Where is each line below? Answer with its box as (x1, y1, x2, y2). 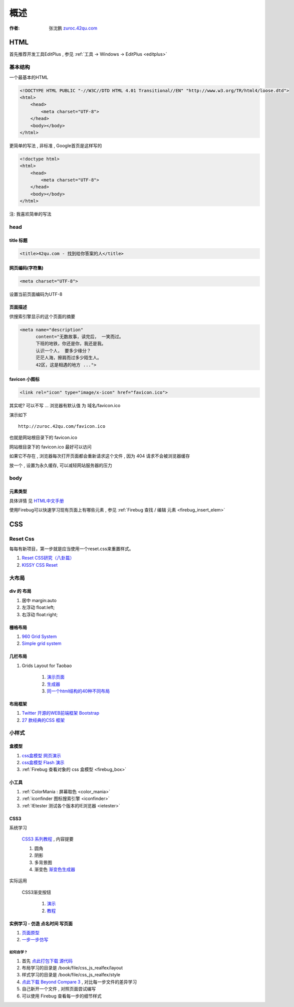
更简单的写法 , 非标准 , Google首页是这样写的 (9, 142, 102, 148)
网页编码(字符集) (9, 265, 44, 271)
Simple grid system (22, 640, 62, 646)
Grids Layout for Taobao (22, 662, 72, 668)
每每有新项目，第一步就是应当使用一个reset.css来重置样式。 (9, 546, 134, 552)
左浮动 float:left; (22, 604, 55, 610)
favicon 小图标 (9, 376, 40, 382)
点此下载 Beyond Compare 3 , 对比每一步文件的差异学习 (22, 978, 137, 985)
